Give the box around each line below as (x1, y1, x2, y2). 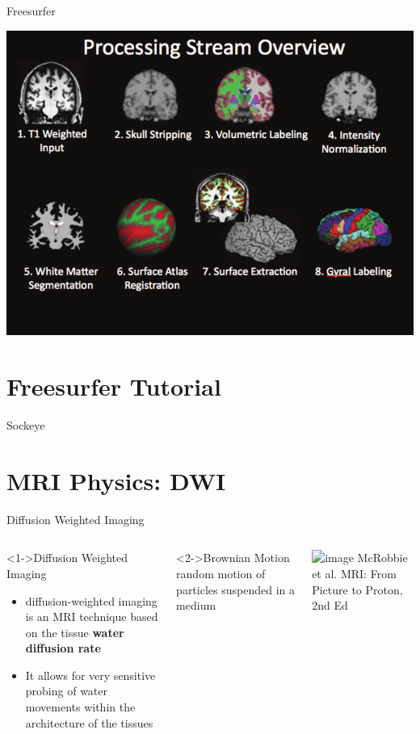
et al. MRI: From (312, 564, 397, 581)
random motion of (176, 564, 266, 581)
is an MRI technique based (25, 608, 158, 625)
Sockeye (6, 417, 45, 434)
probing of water (25, 682, 108, 699)
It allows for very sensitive (25, 666, 156, 683)
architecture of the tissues (25, 714, 153, 731)
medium (176, 597, 216, 614)
